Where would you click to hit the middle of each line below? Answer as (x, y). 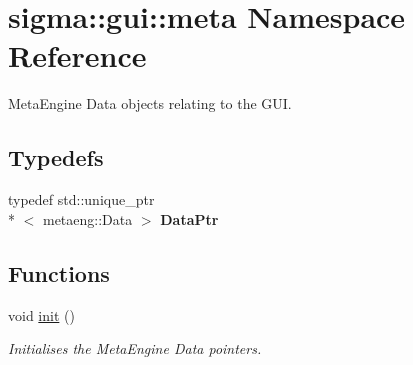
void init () (41, 314)
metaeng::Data (87, 218)
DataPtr (189, 218)
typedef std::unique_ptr (81, 199)
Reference (77, 55)
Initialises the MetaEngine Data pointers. (135, 348)
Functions (59, 272)
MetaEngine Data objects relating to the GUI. (150, 103)
